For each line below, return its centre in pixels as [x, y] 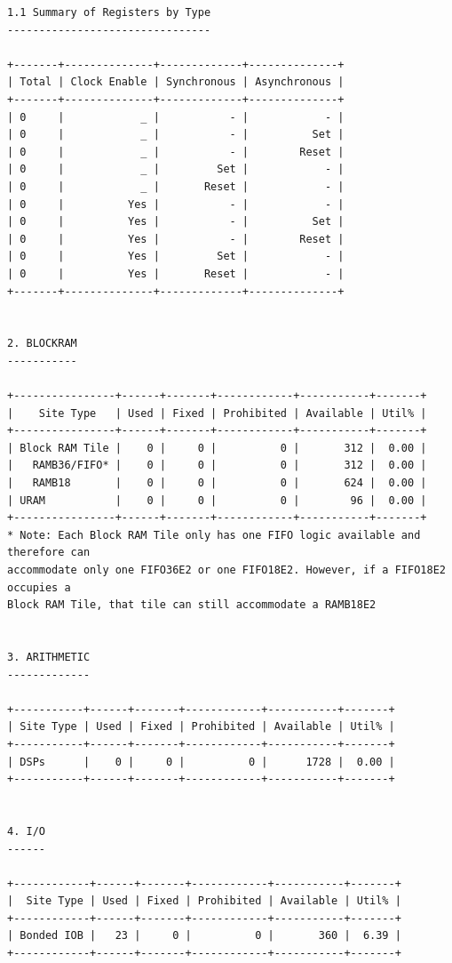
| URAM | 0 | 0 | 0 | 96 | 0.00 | [217, 500]
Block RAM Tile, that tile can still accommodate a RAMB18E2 [192, 605]
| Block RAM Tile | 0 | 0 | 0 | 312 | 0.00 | [217, 448]
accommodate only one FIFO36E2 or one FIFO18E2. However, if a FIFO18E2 [226, 570]
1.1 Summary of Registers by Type [109, 12]
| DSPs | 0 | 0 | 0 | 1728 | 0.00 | [201, 762]
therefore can [49, 553]
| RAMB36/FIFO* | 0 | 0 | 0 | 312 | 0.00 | [217, 465]
